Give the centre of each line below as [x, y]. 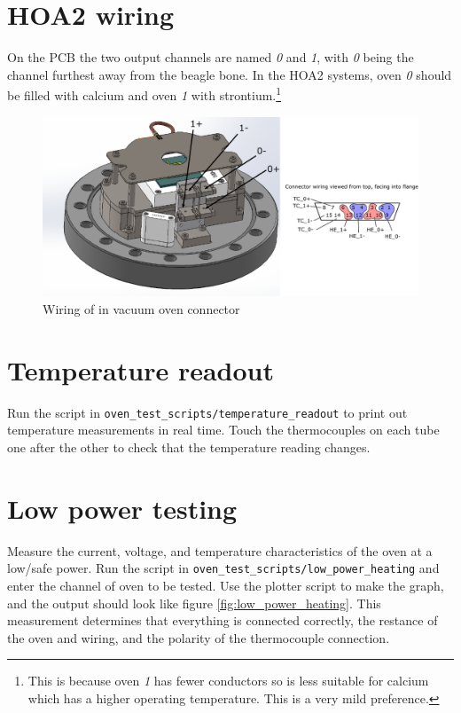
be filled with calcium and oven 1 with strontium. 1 [145, 94]
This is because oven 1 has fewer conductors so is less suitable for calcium [228, 681]
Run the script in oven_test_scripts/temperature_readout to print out [207, 412]
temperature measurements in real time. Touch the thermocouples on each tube [223, 430]
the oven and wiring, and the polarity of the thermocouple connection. [199, 637]
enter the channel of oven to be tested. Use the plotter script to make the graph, [226, 585]
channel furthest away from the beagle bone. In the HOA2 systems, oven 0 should [230, 74]
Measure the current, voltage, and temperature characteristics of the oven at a [220, 550]
